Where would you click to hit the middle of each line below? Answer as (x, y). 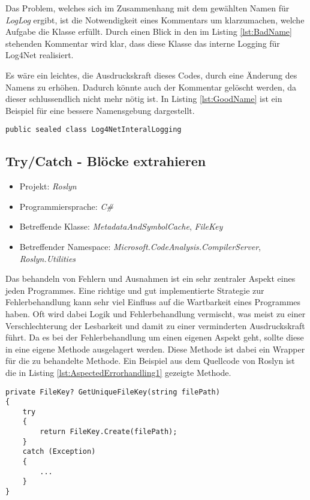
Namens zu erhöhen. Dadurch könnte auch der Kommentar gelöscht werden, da (151, 87)
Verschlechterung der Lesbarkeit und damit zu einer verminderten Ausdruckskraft (155, 325)
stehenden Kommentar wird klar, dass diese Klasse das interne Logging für (143, 43)
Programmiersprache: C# (66, 206)
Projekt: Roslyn (48, 186)
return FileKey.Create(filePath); (109, 432)
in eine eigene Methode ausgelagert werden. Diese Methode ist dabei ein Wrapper (155, 349)
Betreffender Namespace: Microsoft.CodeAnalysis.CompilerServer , (140, 246)
